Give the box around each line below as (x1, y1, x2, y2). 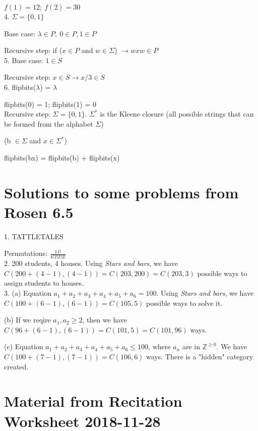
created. (4, 361, 29, 371)
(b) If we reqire (4, 314, 51, 325)
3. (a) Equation (4, 288, 51, 298)
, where (148, 341, 171, 352)
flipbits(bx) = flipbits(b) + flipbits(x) (4, 152, 120, 163)
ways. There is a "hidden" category (146, 351, 253, 362)
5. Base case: (4, 55, 43, 65)
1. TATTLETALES (4, 231, 63, 241)
